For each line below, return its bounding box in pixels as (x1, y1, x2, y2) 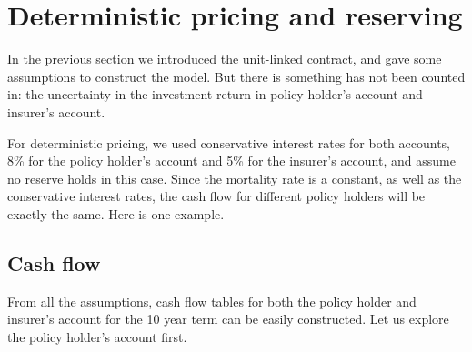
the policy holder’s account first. (7, 327, 187, 346)
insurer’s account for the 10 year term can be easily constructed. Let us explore (7, 309, 449, 328)
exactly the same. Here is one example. (7, 204, 225, 223)
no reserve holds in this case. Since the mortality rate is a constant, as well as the (7, 168, 462, 187)
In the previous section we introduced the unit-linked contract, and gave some (7, 49, 442, 68)
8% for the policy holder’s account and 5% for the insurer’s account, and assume (7, 151, 456, 170)
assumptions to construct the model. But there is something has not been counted (7, 66, 466, 85)
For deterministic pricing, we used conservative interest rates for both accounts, (7, 133, 451, 152)
